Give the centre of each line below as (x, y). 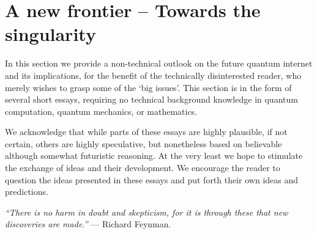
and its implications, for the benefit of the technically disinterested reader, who (153, 75)
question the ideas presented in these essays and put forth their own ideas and (152, 179)
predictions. (27, 192)
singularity (50, 34)
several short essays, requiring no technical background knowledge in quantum (151, 99)
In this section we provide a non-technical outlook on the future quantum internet (159, 63)
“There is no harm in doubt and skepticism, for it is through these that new (147, 212)
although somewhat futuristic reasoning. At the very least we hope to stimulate (154, 155)
